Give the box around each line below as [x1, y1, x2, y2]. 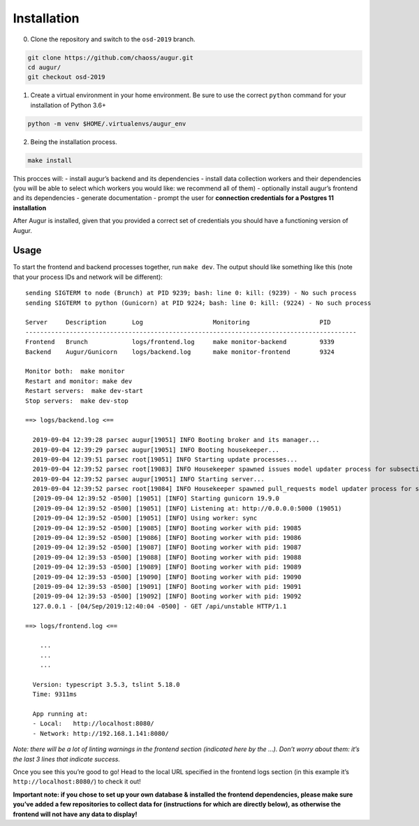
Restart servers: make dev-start [25, 387, 143, 395]
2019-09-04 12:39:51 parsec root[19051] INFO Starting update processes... [32, 455, 298, 463]
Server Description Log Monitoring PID [25, 318, 331, 327]
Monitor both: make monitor [25, 367, 125, 376]
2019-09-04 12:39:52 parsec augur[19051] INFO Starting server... [32, 475, 265, 483]
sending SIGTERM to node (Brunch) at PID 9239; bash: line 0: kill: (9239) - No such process [25, 289, 357, 297]
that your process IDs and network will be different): [13, 273, 163, 281]
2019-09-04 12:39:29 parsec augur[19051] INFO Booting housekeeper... [32, 446, 279, 454]
